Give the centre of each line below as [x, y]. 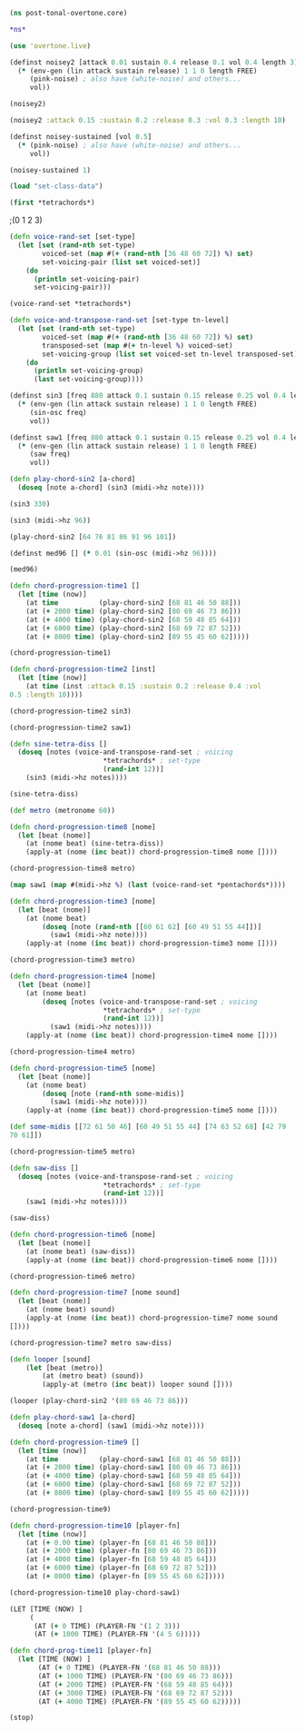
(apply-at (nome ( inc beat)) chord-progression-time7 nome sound [152, 1318]
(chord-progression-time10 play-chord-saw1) [95, 1593]
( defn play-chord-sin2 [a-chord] [73, 480]
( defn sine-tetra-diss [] [58, 744]
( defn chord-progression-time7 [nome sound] [95, 1293]
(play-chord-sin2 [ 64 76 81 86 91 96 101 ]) [93, 537]
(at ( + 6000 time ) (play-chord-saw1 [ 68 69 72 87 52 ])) [134, 1485]
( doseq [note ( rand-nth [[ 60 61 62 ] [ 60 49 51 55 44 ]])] [152, 926]
